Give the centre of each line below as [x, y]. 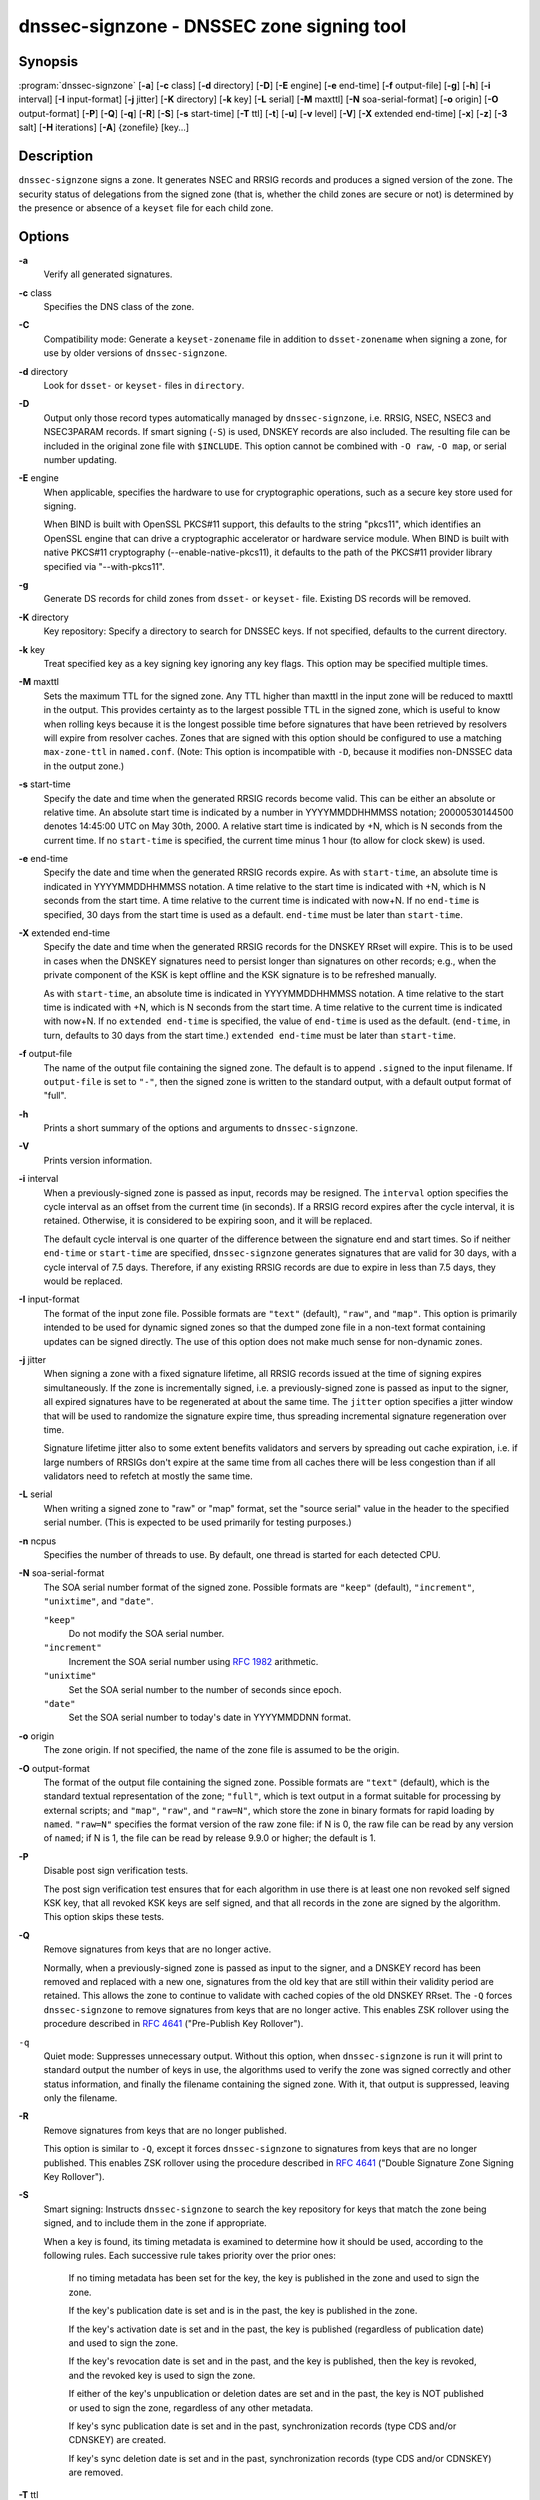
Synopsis [48, 61]
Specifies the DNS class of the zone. [119, 306]
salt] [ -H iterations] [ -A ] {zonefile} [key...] [104, 127]
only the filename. [80, 2098]
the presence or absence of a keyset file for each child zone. [146, 207]
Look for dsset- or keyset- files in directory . [144, 385]
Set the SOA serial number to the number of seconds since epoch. [205, 1689]
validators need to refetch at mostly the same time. [148, 1476]
